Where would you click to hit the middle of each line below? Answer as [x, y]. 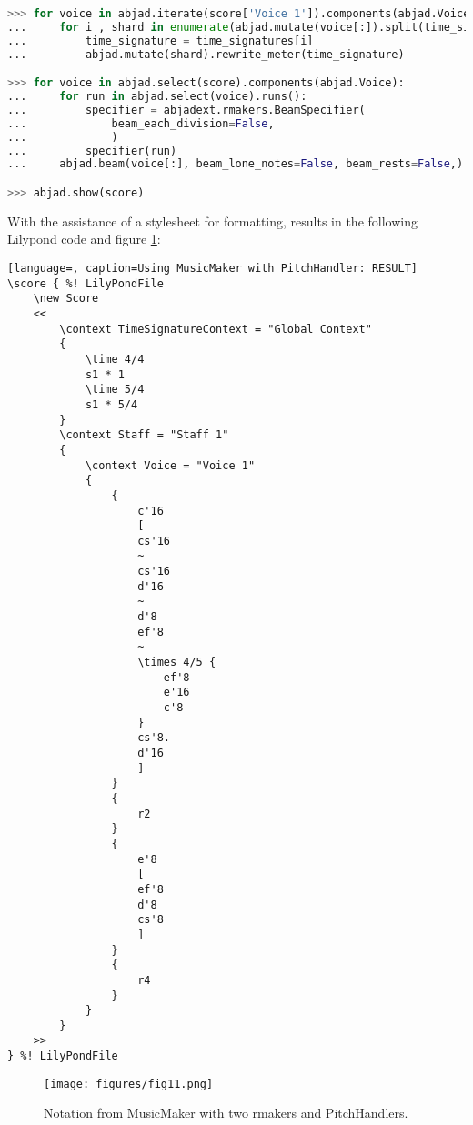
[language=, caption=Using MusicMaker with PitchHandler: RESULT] [213, 268]
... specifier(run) [92, 151]
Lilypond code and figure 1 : [84, 239]
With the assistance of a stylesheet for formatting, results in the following [212, 221]
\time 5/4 [115, 390]
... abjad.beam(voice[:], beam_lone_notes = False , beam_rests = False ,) [236, 164]
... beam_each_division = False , [141, 123]
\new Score [66, 299]
